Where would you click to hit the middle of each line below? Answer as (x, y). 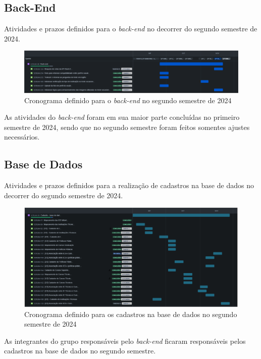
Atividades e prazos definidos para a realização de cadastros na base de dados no (129, 185)
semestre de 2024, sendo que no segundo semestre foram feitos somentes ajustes (127, 127)
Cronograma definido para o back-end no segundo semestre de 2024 (128, 100)
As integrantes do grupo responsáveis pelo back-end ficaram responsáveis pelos (125, 341)
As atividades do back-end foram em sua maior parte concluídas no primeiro (122, 117)
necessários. (22, 137)
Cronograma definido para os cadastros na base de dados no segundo (131, 314)
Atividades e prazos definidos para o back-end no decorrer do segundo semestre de (131, 29)
